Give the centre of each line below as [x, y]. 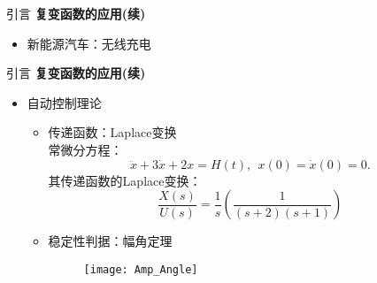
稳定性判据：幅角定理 [110, 241]
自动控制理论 [64, 102]
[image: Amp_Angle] [141, 269]
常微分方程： [85, 149]
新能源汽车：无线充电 [89, 43]
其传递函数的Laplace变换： [125, 180]
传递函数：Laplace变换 [112, 132]
